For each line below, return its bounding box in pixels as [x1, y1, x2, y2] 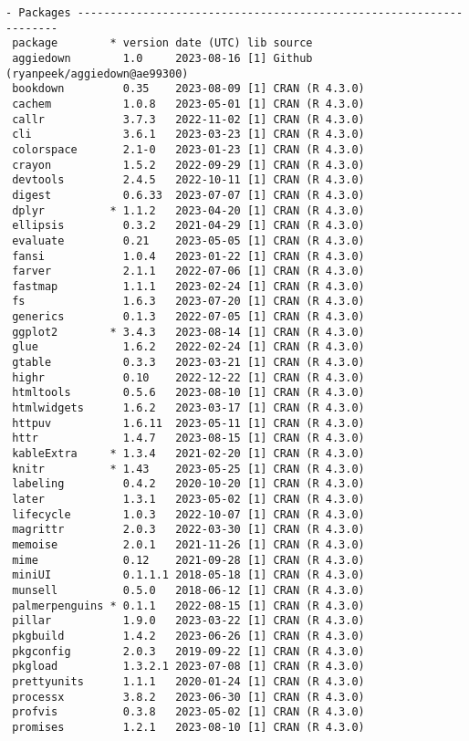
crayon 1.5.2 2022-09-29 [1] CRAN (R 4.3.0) [12, 158, 365, 172]
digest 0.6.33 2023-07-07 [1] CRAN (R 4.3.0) [12, 188, 365, 202]
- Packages [5, 6, 71, 19]
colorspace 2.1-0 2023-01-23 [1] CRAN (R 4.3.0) [12, 142, 365, 156]
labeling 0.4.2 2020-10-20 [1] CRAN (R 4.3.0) [12, 477, 365, 491]
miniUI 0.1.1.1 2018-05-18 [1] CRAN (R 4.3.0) [12, 569, 365, 582]
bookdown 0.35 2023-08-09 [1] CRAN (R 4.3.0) [12, 82, 365, 96]
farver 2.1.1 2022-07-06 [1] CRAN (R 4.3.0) [12, 265, 365, 278]
